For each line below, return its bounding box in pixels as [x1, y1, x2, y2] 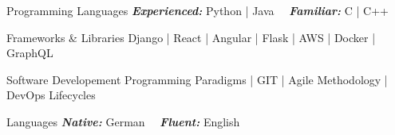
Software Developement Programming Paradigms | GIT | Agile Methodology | [6, 71, 388, 87]
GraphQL [6, 44, 53, 61]
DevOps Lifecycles [6, 87, 96, 103]
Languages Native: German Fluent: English [6, 113, 240, 129]
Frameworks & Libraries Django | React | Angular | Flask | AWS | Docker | [6, 29, 376, 45]
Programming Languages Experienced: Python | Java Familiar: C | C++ [6, 2, 389, 18]
